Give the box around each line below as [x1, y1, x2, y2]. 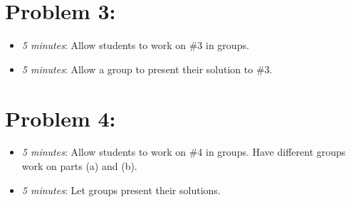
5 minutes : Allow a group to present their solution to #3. [21, 61, 273, 76]
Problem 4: [5, 103, 116, 132]
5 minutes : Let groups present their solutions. [21, 182, 221, 197]
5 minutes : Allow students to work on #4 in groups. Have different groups [21, 144, 346, 159]
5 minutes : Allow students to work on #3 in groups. [21, 38, 249, 53]
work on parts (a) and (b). [21, 159, 137, 174]
